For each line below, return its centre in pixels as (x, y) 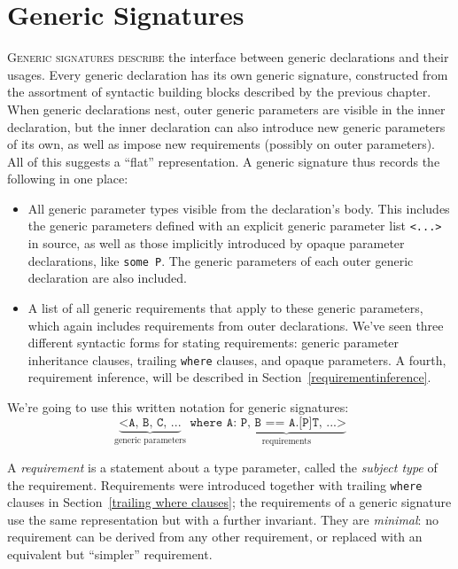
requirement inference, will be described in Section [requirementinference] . (229, 377)
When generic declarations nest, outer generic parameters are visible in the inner (226, 109)
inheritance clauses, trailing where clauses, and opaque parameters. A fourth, (237, 359)
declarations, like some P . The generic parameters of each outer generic (221, 260)
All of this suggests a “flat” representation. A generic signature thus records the (224, 161)
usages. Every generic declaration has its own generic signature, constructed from (228, 74)
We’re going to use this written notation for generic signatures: (178, 407)
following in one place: (68, 179)
